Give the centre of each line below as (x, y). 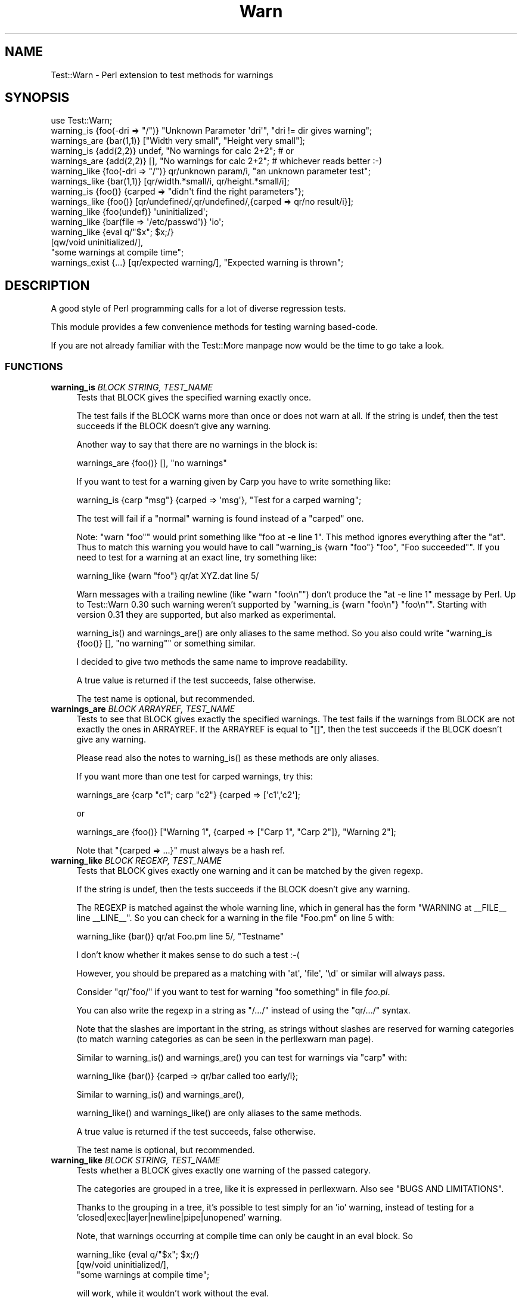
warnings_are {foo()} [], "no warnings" (152, 463)
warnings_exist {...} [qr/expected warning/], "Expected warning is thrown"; (197, 263)
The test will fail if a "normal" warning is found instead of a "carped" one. (220, 519)
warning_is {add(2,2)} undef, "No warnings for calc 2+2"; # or (172, 151)
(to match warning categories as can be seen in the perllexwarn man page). (225, 1039)
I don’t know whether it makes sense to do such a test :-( (188, 955)
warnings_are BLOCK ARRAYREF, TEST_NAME (143, 709)
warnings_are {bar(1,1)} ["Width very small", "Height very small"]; (178, 141)
